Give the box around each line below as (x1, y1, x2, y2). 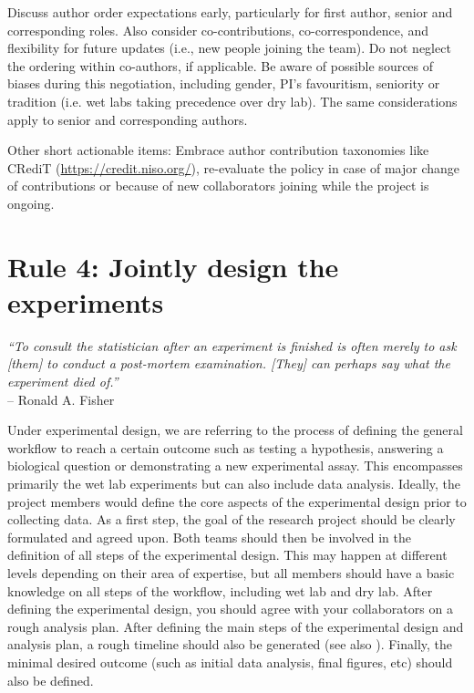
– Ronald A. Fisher (7, 389, 115, 409)
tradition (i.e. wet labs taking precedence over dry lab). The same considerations (7, 91, 458, 110)
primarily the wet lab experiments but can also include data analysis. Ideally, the (7, 474, 461, 492)
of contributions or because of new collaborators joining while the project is (7, 176, 429, 195)
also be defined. (7, 670, 94, 689)
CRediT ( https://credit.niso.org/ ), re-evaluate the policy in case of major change (7, 158, 460, 177)
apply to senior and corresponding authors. (7, 109, 248, 129)
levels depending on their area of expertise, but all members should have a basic (7, 563, 455, 582)
